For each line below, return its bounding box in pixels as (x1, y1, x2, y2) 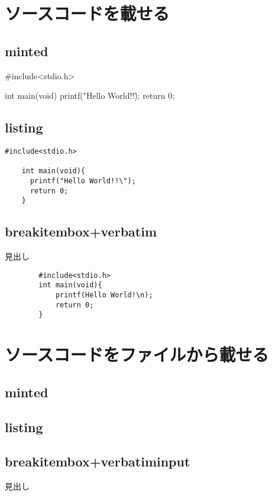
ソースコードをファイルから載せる (5, 342, 269, 367)
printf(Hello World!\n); (55, 291, 153, 300)
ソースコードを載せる (5, 1, 170, 25)
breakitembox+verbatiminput (5, 452, 190, 471)
